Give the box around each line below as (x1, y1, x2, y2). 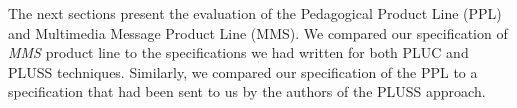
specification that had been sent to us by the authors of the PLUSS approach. (8, 81, 486, 102)
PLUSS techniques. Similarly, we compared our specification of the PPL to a (8, 61, 478, 82)
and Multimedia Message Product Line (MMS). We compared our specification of (8, 22, 508, 43)
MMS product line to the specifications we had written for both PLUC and (8, 42, 469, 63)
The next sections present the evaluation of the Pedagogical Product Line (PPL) (8, 3, 502, 23)
